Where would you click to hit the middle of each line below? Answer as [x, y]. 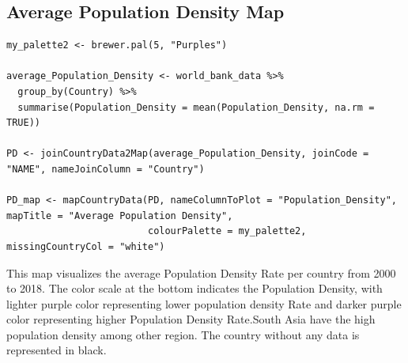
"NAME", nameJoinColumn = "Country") [106, 169]
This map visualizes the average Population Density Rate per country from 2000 [201, 272]
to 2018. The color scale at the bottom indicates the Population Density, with [195, 288]
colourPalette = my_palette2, [227, 231]
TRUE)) [23, 123]
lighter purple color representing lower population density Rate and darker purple [204, 303]
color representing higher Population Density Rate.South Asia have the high [191, 319]
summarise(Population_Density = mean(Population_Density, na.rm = [196, 107]
